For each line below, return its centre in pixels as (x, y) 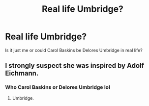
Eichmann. (22, 73)
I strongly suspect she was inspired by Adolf (74, 66)
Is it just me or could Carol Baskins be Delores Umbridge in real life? (74, 50)
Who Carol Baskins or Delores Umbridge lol (58, 87)
